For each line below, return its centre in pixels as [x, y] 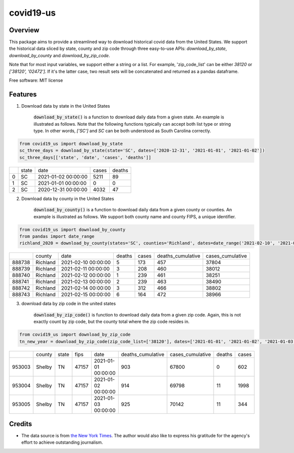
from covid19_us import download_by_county [73, 229]
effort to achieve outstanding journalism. [62, 442]
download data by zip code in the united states [69, 304]
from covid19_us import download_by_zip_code [75, 335]
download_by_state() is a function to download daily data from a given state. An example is [129, 117]
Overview [24, 30]
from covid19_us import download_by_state [71, 144]
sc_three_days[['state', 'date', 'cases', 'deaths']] [85, 157]
